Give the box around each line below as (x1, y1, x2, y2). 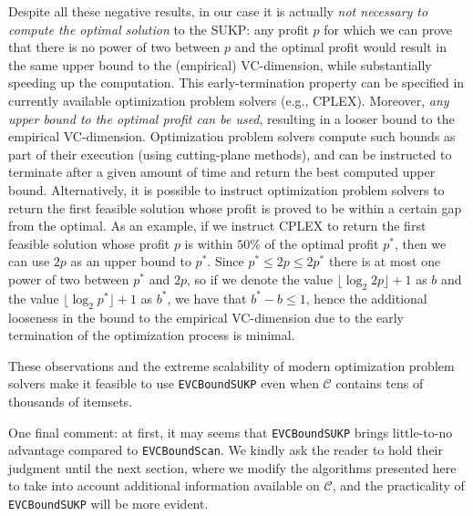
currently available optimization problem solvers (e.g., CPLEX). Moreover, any (8, 90, 449, 109)
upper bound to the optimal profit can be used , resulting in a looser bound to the (8, 108, 455, 128)
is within (184, 233, 233, 253)
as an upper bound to (70, 252, 191, 271)
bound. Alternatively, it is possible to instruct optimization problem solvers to (8, 180, 445, 199)
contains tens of (335, 374, 424, 393)
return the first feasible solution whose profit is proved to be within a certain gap (8, 198, 462, 217)
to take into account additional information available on (8, 476, 320, 495)
